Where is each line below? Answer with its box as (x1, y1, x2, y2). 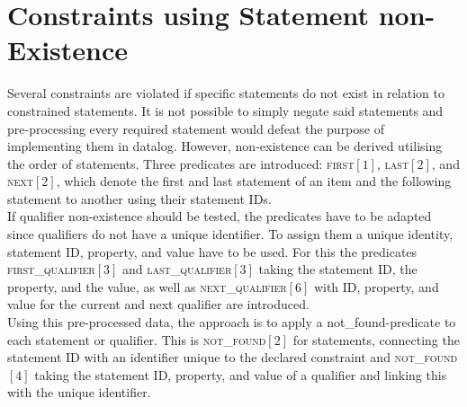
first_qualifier (7, 260, 95, 279)
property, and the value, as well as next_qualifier (7, 277, 287, 296)
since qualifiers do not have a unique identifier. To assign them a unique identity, (7, 225, 454, 243)
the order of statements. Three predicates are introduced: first (7, 154, 355, 173)
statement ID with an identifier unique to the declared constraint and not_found (7, 348, 458, 367)
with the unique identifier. (7, 383, 151, 402)
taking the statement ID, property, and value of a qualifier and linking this (34, 365, 447, 384)
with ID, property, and (313, 277, 439, 296)
